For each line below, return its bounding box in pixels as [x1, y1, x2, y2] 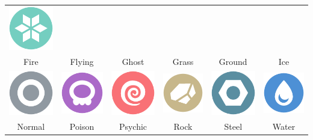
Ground [218, 55, 247, 68]
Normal [17, 120, 45, 133]
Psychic [119, 120, 147, 133]
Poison [69, 120, 95, 133]
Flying [70, 55, 94, 68]
